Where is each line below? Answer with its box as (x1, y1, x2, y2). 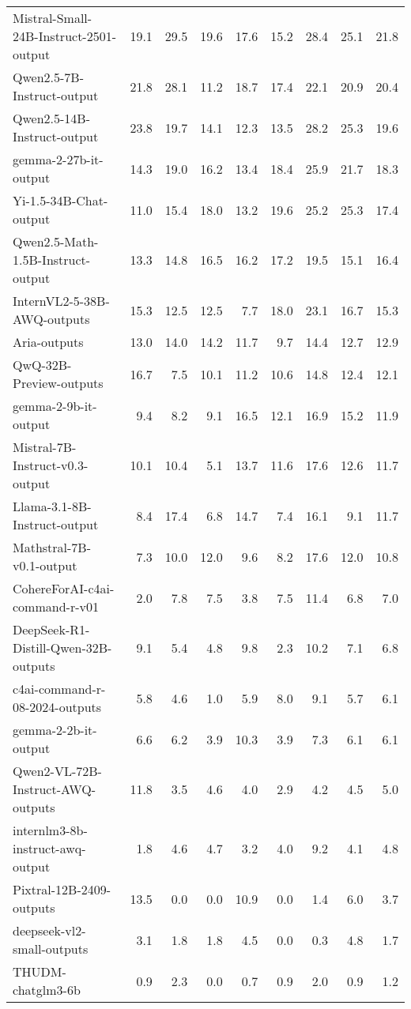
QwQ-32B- (13, 356, 72, 374)
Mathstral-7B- (13, 538, 92, 556)
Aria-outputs (13, 333, 84, 351)
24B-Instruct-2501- (13, 27, 117, 45)
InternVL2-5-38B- (13, 292, 110, 310)
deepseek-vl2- (13, 921, 86, 939)
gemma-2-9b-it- (13, 397, 97, 415)
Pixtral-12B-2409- (13, 880, 111, 898)
